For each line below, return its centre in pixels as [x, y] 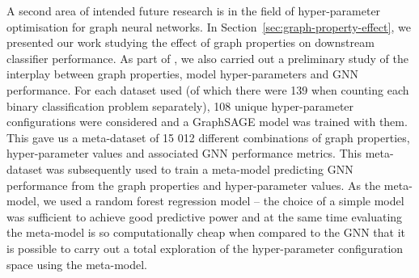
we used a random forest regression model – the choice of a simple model [224, 201]
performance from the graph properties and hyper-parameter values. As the [194, 185]
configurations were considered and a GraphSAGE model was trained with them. [207, 122]
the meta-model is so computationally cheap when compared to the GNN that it [206, 232]
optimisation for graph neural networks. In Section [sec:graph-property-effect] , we [209, 26]
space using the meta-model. [77, 264]
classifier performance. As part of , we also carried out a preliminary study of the [207, 58]
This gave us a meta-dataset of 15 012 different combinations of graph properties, [208, 137]
